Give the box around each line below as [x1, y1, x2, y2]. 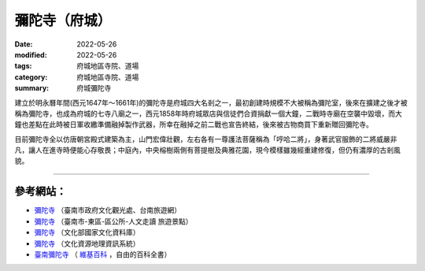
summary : [14, 84, 50, 93]
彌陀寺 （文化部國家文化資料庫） [34, 228, 140, 237]
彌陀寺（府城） [14, 12, 112, 29]
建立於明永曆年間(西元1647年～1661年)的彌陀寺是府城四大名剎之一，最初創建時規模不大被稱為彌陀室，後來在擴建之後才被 [14, 98, 408, 107]
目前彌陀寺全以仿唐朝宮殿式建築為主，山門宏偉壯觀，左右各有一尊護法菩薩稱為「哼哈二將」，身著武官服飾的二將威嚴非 [14, 134, 397, 143]
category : [14, 72, 48, 82]
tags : [14, 61, 32, 71]
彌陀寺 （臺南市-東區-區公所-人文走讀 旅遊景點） [34, 217, 193, 226]
